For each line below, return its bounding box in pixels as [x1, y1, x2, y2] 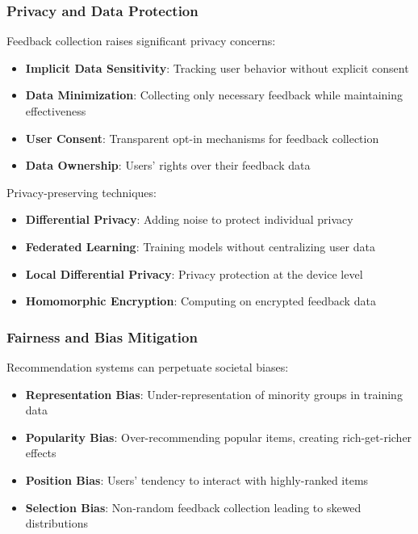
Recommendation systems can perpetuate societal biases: [6, 358, 289, 375]
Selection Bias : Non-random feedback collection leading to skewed [25, 498, 362, 515]
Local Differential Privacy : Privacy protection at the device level [25, 265, 363, 282]
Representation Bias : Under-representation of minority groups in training [25, 385, 403, 402]
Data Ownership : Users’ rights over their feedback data [25, 157, 311, 174]
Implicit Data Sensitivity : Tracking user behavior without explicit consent [25, 59, 409, 76]
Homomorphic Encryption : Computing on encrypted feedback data [25, 292, 376, 309]
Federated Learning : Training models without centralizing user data [25, 238, 375, 254]
